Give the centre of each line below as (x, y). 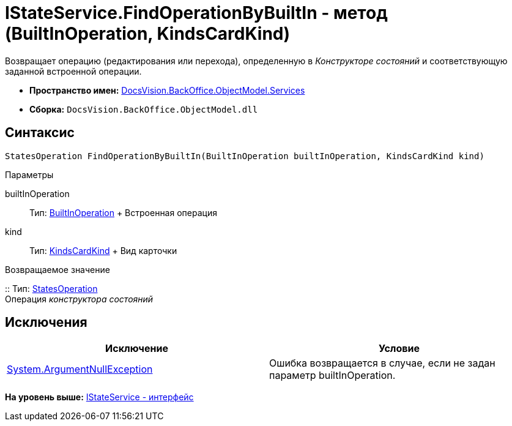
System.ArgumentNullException (80, 369)
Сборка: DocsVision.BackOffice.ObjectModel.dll (144, 109)
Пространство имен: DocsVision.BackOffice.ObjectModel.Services (167, 90)
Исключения (46, 323)
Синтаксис (40, 133)
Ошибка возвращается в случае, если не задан (382, 363)
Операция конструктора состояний (79, 299)
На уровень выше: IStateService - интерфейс (99, 397)
